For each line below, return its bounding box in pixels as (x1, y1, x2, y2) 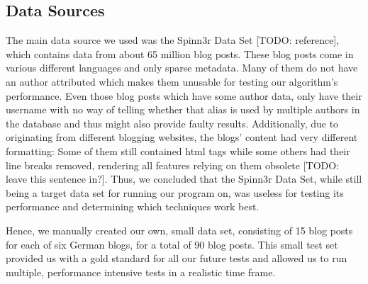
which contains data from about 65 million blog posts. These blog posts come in (6, 46, 354, 61)
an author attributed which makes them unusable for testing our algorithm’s (6, 74, 338, 89)
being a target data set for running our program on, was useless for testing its (6, 185, 344, 200)
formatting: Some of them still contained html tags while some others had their (6, 143, 350, 158)
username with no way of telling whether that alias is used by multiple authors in (6, 102, 360, 117)
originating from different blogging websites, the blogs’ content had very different (6, 130, 358, 144)
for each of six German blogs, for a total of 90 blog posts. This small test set (6, 237, 338, 251)
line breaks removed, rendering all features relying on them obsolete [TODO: (6, 157, 340, 172)
